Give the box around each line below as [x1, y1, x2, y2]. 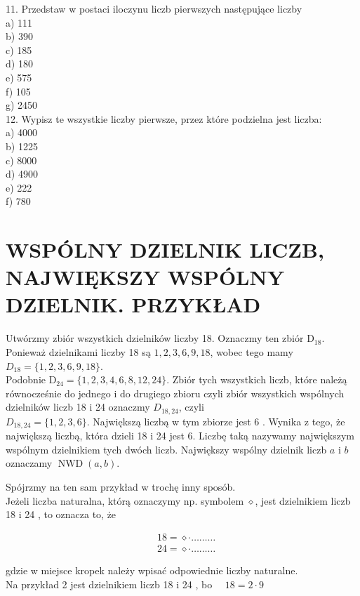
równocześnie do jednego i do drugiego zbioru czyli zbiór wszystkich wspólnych [6, 385, 345, 400]
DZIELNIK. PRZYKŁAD [6, 290, 261, 319]
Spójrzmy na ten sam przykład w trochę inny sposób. [6, 479, 236, 494]
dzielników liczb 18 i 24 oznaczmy [6, 399, 150, 414]
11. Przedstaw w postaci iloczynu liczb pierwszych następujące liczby [6, 1, 302, 15]
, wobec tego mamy [210, 345, 293, 359]
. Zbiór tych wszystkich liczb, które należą [166, 372, 347, 387]
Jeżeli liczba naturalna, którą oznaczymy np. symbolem [6, 493, 244, 508]
